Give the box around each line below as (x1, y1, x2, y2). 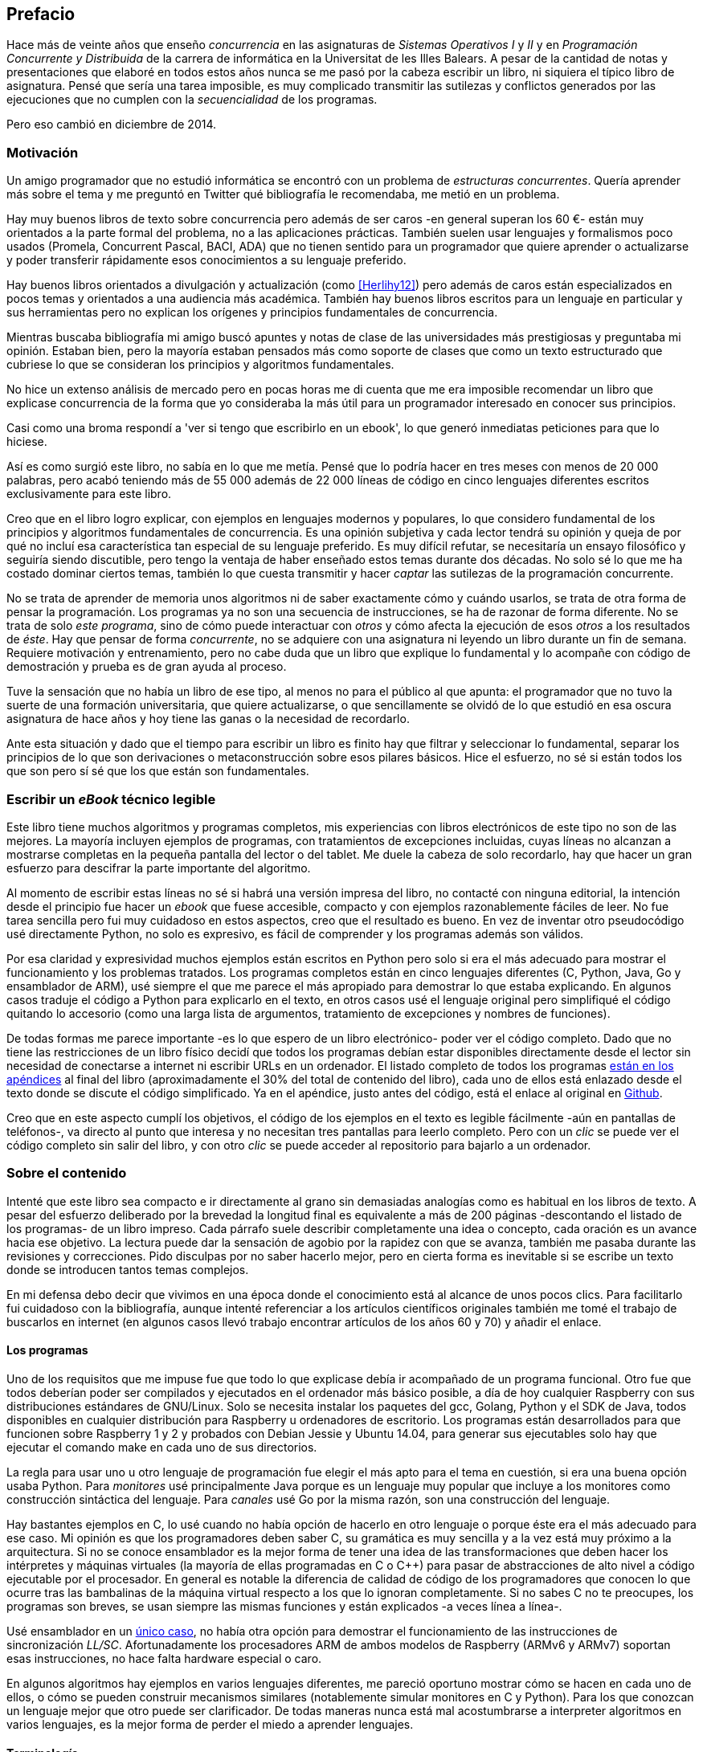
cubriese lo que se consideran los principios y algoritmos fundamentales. (6, 357, 394, 372)
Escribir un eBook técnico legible (6, 790, 216, 807)
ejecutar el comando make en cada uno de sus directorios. (6, 1440, 317, 1454)
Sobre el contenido (6, 1165, 127, 1182)
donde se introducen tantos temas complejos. (6, 1262, 249, 1276)
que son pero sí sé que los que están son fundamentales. (6, 764, 309, 778)
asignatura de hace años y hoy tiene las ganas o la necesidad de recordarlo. (6, 712, 410, 726)
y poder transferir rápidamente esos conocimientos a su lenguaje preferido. (6, 253, 407, 267)
